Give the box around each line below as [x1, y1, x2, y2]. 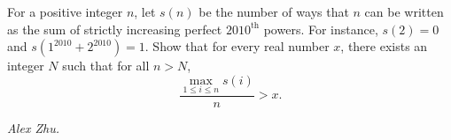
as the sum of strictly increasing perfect [7, 19, 222, 38]
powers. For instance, [263, 19, 378, 38]
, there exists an [340, 37, 428, 55]
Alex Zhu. [7, 119, 59, 137]
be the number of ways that [198, 3, 349, 20]
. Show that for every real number [144, 37, 330, 55]
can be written [364, 3, 444, 20]
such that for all [62, 56, 150, 75]
